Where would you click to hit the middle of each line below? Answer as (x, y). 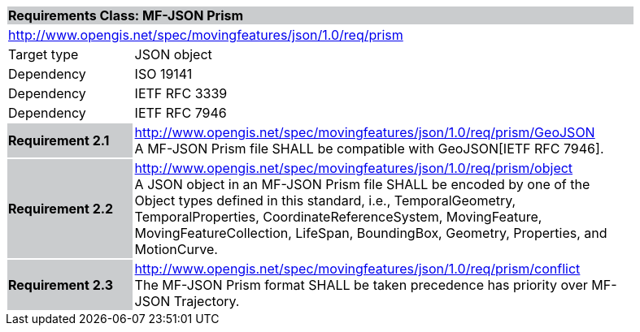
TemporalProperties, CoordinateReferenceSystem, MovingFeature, (338, 217)
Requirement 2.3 (61, 285)
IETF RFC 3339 (181, 93)
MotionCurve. (176, 249)
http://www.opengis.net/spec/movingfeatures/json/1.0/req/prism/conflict (357, 269)
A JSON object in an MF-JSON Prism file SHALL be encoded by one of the (362, 184)
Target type (44, 54)
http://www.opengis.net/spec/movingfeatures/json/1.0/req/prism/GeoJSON (365, 132)
